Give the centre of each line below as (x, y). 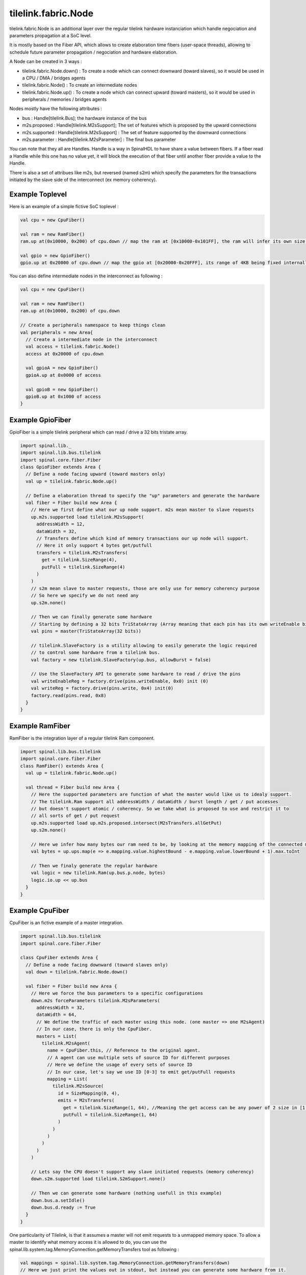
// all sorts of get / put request (75, 816)
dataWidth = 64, (57, 1015)
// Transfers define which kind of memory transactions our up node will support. (143, 538)
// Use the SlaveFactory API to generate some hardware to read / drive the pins (136, 674)
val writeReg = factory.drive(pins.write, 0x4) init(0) (102, 688)
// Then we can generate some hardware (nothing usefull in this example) (126, 1193)
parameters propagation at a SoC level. (50, 35)
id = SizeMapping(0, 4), (89, 1093)
